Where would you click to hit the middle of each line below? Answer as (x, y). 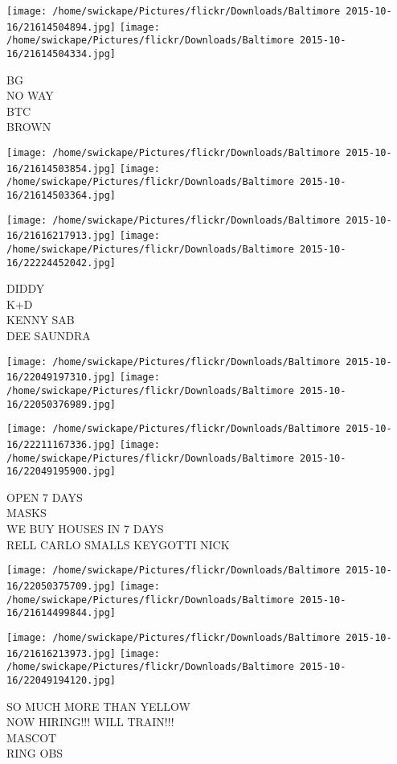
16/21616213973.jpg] (61, 653)
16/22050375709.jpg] (61, 586)
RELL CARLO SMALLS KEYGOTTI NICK (118, 544)
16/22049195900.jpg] (61, 472)
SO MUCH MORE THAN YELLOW (98, 706)
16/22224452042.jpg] (61, 263)
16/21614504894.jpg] (61, 27)
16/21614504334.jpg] (61, 53)
